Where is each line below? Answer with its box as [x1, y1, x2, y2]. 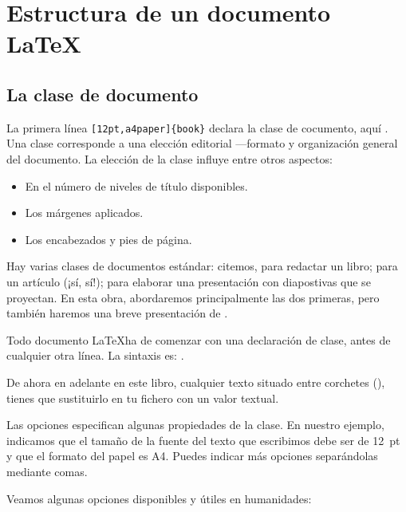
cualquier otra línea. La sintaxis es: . [6, 347, 184, 364]
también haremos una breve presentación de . [6, 305, 228, 321]
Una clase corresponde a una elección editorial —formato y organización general [6, 135, 398, 152]
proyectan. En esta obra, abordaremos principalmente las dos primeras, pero [6, 289, 380, 305]
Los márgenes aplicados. [25, 204, 144, 221]
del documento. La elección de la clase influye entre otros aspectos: [6, 151, 333, 167]
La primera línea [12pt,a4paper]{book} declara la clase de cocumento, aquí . [6, 119, 388, 136]
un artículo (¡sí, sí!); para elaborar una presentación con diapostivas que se [6, 273, 371, 289]
